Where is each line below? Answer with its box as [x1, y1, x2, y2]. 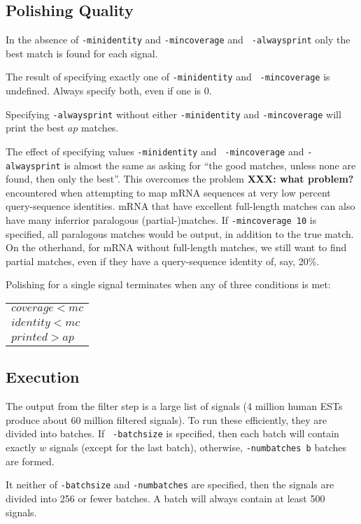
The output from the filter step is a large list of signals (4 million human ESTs [6, 399, 343, 413]
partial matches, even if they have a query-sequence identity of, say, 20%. [6, 253, 320, 268]
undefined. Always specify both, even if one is [6, 83, 201, 98]
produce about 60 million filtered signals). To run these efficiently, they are [6, 412, 327, 427]
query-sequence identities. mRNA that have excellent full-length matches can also [6, 199, 355, 213]
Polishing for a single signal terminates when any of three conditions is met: [6, 277, 331, 292]
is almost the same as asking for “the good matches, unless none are [64, 157, 356, 172]
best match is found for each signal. [6, 45, 158, 60]
